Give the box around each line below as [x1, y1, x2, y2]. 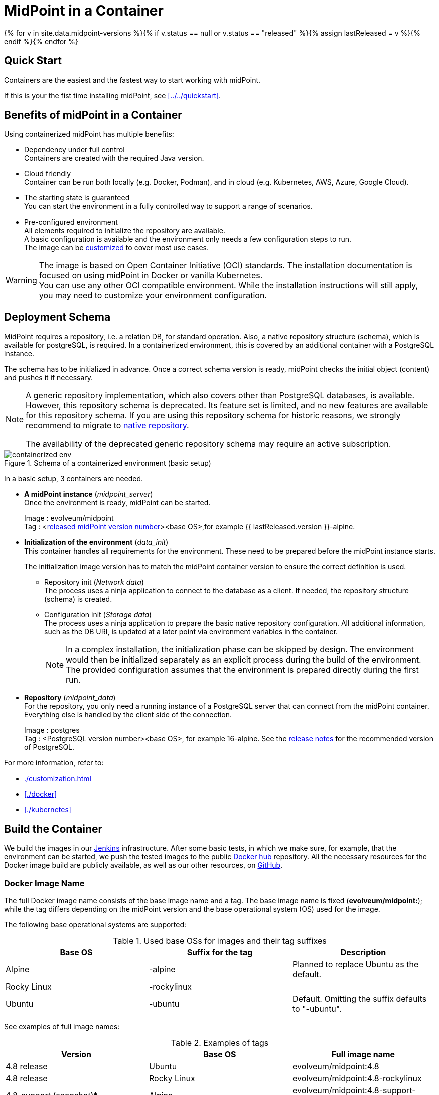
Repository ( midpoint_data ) [24, 693, 116, 702]
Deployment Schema [4, 310, 111, 323]
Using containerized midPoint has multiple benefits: [4, 130, 174, 139]
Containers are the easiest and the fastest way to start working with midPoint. [4, 75, 261, 84]
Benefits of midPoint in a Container [4, 108, 182, 122]
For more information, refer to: [4, 758, 104, 768]
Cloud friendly [24, 169, 71, 178]
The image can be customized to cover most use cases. [24, 243, 209, 252]
